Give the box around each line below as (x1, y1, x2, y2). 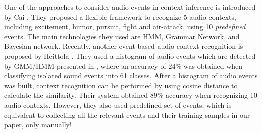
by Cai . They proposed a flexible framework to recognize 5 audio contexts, (4, 11, 236, 22)
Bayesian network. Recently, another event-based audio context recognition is (4, 41, 243, 51)
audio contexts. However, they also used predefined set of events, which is (4, 99, 232, 110)
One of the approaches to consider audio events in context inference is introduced (4, 2, 256, 12)
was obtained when (183, 60, 243, 71)
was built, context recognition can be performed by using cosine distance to (4, 80, 238, 90)
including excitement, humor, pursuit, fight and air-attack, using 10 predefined (4, 21, 246, 32)
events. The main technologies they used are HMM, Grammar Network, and (4, 31, 240, 41)
